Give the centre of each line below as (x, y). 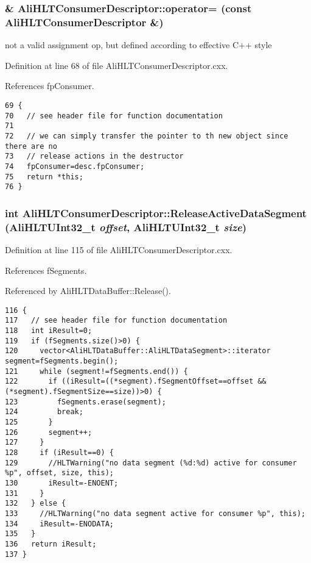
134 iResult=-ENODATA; (59, 524)
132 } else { (36, 504)
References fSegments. (46, 270)
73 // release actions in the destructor (94, 156)
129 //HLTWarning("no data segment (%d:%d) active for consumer (151, 463)
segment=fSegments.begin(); (62, 361)
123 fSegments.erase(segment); (86, 402)
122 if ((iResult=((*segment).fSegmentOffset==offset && (136, 382)
